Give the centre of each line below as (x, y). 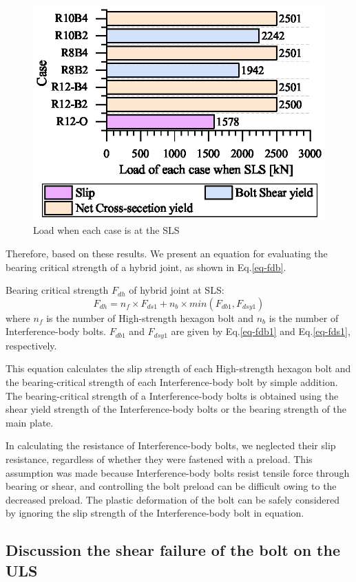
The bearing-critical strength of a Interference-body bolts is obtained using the (172, 395)
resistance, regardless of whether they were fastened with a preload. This (159, 459)
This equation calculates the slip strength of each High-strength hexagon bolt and (178, 368)
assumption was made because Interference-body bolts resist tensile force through (178, 472)
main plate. (30, 422)
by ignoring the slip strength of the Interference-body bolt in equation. (155, 513)
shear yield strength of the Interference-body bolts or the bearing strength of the (176, 409)
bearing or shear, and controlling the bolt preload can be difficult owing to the (171, 486)
